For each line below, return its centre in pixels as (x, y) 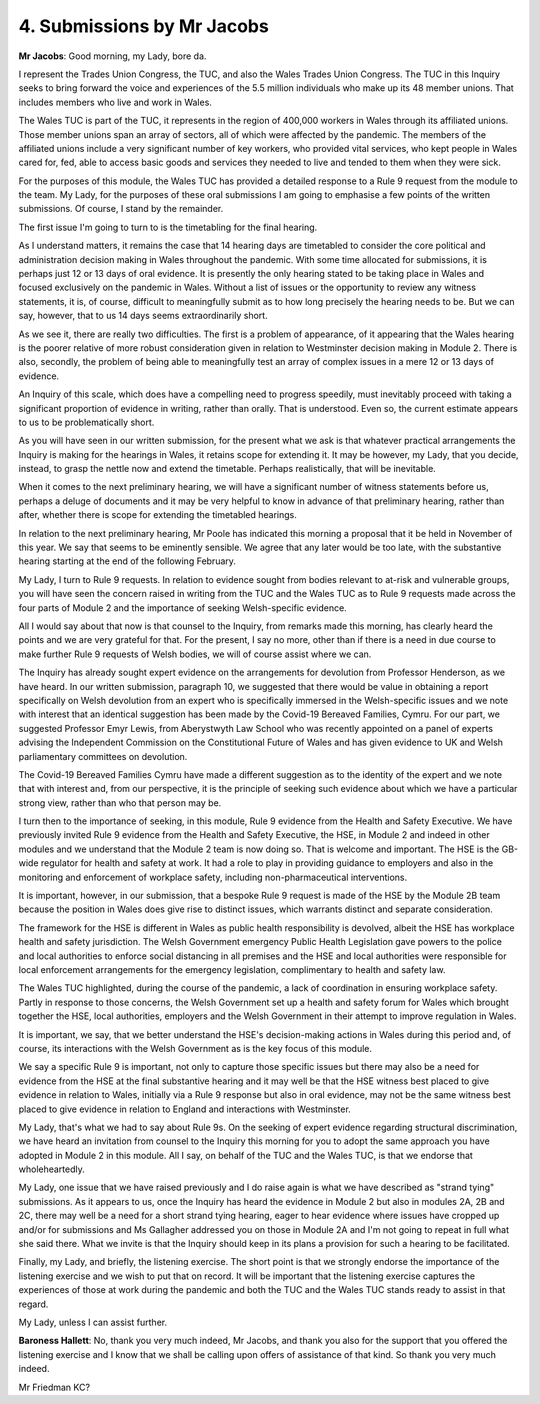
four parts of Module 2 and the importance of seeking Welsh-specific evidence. (182, 607)
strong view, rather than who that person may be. (120, 802)
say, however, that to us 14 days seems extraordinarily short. (143, 316)
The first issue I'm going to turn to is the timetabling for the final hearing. (168, 227)
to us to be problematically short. (86, 422)
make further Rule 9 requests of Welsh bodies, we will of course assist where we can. (195, 654)
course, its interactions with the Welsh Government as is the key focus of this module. (195, 1048)
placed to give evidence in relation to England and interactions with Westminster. (185, 1109)
